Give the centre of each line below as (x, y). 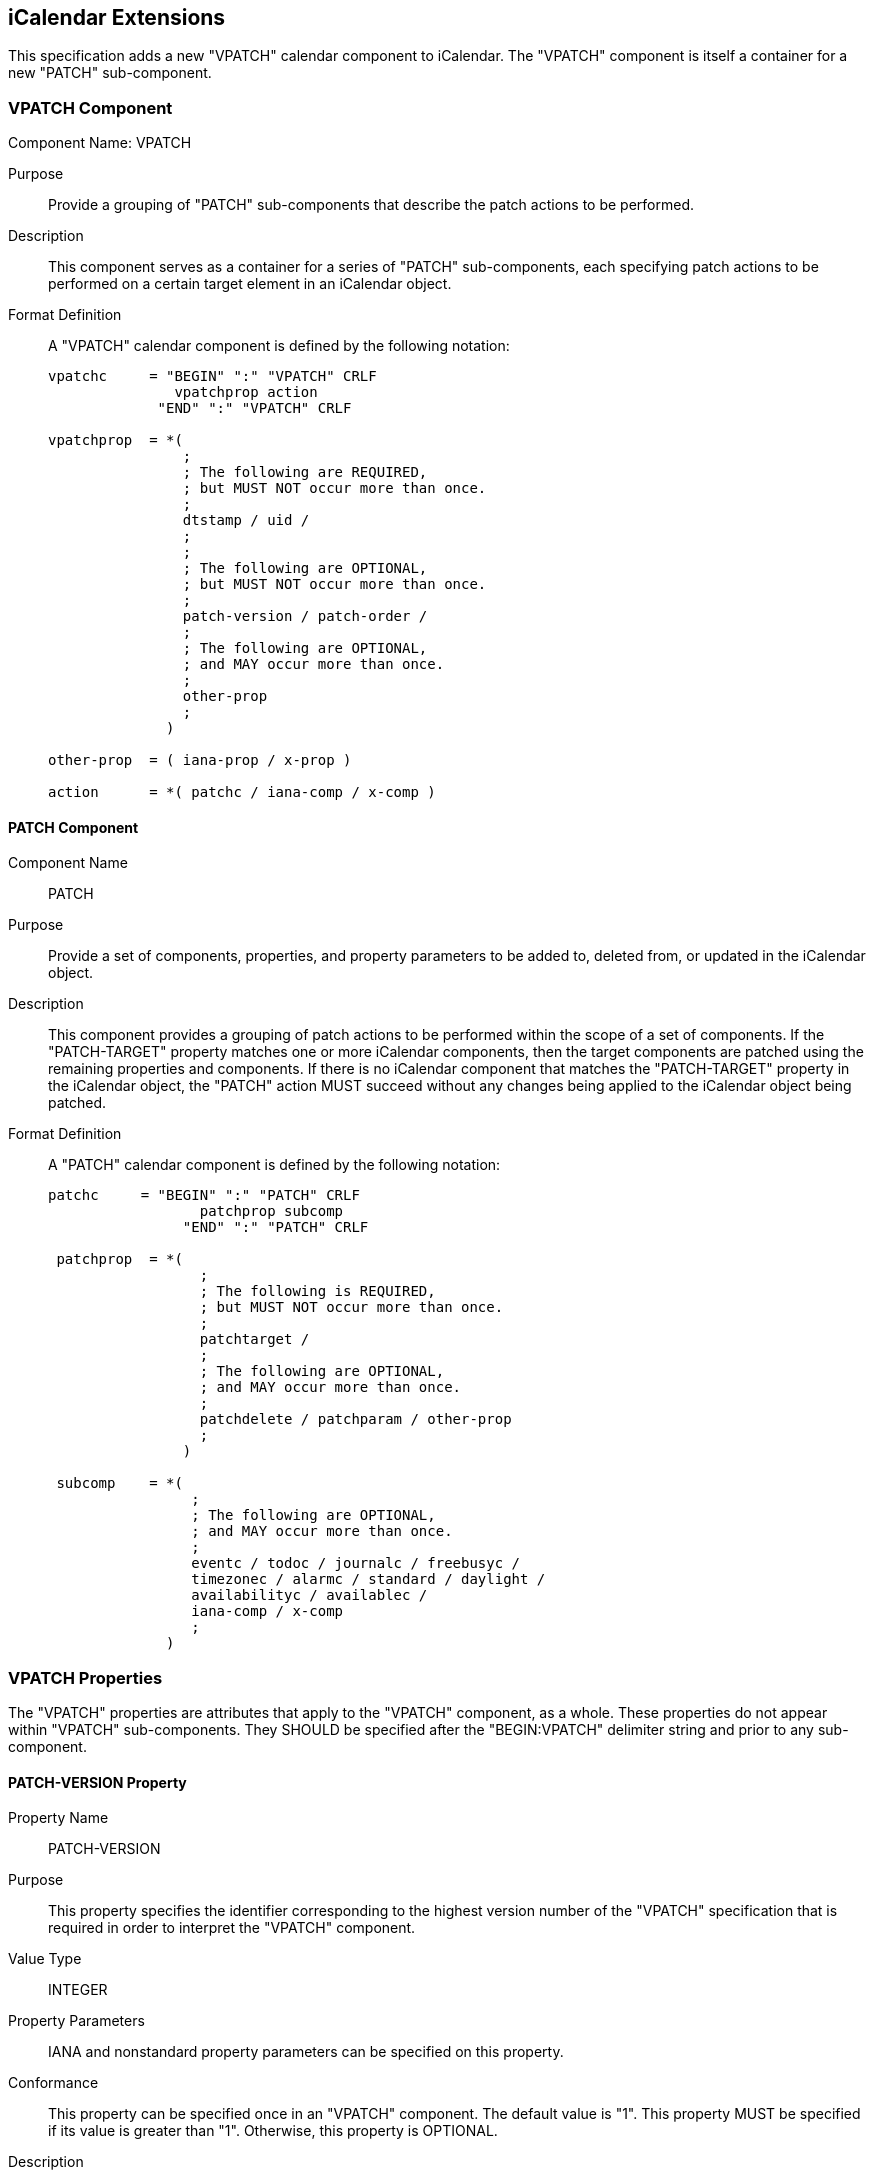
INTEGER (78, 1990)
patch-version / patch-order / (305, 616)
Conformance (53, 2083)
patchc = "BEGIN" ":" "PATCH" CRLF (204, 1195)
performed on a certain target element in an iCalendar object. (250, 284)
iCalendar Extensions (117, 17)
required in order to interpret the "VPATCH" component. (232, 1928)
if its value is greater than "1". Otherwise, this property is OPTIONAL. (273, 2131)
